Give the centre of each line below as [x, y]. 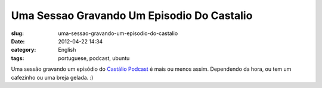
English [67, 50]
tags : [18, 58]
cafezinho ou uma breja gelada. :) [52, 77]
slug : [17, 33]
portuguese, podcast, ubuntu [94, 58]
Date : [18, 41]
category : [24, 50]
